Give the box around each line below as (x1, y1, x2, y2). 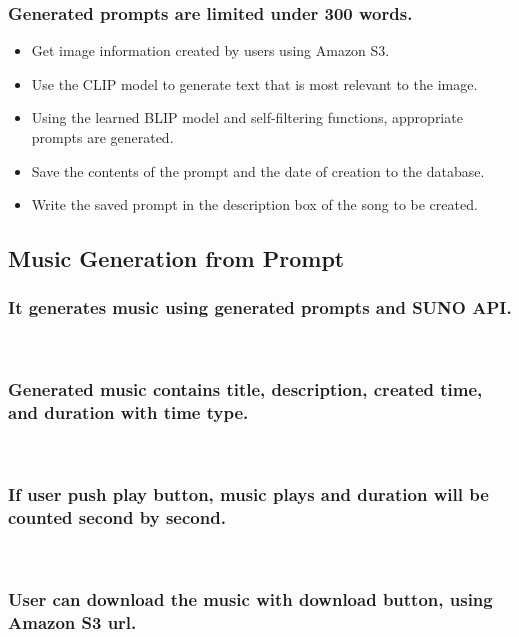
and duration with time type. (8, 400, 249, 425)
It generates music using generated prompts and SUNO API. (8, 295, 512, 320)
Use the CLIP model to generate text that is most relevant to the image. (31, 73, 478, 94)
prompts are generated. (31, 127, 174, 147)
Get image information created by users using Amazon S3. (31, 40, 390, 61)
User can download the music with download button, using (8, 586, 493, 611)
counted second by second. (8, 504, 226, 529)
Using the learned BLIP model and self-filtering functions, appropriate (31, 107, 463, 128)
